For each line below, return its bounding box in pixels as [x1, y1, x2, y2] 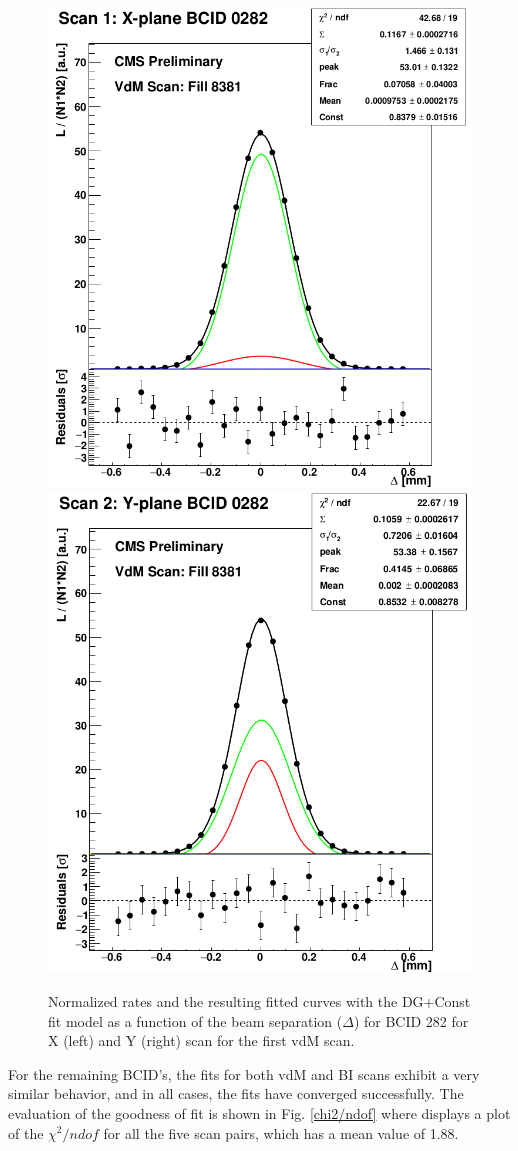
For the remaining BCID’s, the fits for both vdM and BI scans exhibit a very [8, 1063, 480, 1084]
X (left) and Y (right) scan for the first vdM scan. [48, 1030, 355, 1051]
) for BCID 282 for [353, 1010, 469, 1031]
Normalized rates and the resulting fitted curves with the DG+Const [48, 990, 471, 1011]
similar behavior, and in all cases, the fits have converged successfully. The [8, 1083, 464, 1104]
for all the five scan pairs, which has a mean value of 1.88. [103, 1122, 459, 1143]
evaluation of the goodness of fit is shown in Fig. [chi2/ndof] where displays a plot [8, 1102, 511, 1123]
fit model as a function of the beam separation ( [48, 1010, 343, 1031]
